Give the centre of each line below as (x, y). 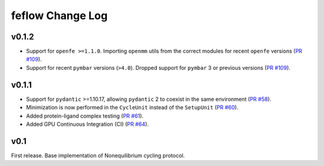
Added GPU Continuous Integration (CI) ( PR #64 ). (88, 124)
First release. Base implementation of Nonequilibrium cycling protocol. (98, 155)
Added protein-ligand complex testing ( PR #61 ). (85, 116)
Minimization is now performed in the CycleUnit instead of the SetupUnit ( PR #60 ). (132, 107)
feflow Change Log (59, 16)
